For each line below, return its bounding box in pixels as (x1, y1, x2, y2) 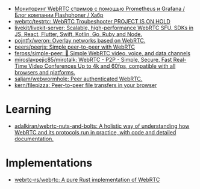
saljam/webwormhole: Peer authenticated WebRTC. (14, 75, 143, 82)
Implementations (5, 156, 93, 170)
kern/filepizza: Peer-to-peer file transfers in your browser (14, 82, 157, 89)
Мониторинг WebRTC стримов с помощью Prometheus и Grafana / (14, 5, 185, 12)
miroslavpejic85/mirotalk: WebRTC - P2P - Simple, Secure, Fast (14, 56, 172, 63)
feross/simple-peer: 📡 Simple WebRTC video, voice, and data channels (14, 50, 191, 56)
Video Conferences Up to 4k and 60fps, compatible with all (28, 62, 176, 70)
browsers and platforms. (14, 69, 76, 76)
